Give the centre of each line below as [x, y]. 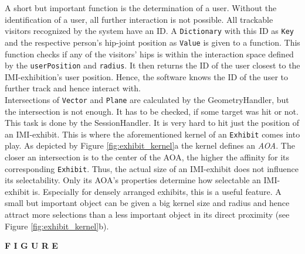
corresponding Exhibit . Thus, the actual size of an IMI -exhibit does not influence [152, 168]
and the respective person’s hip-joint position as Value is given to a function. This [152, 42]
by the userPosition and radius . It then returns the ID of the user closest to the [152, 65]
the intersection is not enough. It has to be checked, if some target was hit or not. [152, 111]
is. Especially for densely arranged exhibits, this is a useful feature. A [157, 191]
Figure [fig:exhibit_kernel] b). [57, 226]
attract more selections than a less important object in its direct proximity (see [147, 214]
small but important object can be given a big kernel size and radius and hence [147, 203]
